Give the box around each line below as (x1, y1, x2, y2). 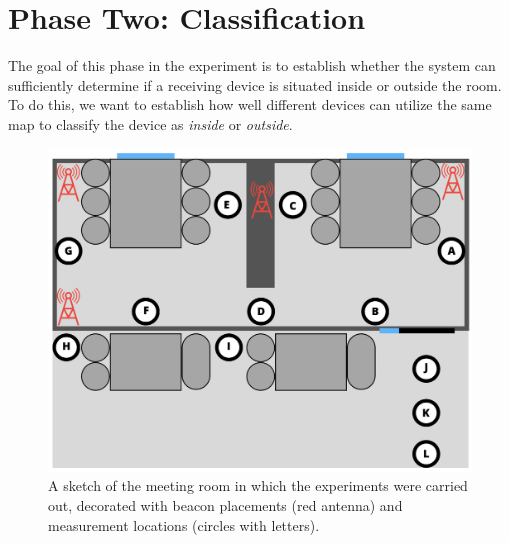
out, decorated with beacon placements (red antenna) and (48, 495, 403, 516)
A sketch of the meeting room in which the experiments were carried (48, 475, 468, 496)
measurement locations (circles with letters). (48, 514, 320, 535)
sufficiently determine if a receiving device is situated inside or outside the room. (8, 74, 502, 95)
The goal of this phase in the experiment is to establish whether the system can (8, 55, 496, 76)
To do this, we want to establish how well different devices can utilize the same (8, 94, 492, 115)
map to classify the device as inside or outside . (8, 113, 293, 134)
